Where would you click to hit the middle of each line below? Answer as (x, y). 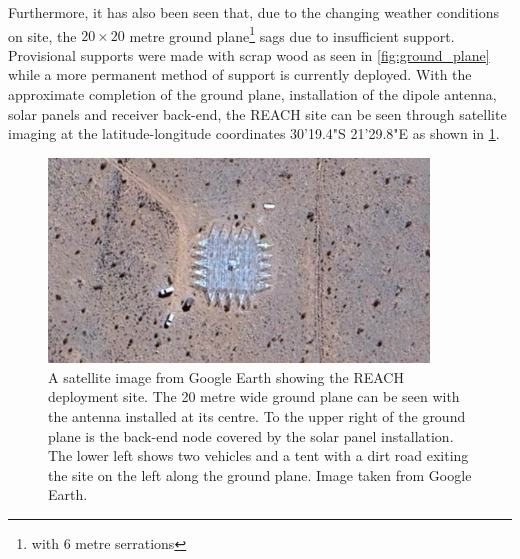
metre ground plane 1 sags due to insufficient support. (292, 34)
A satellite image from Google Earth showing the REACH (226, 376)
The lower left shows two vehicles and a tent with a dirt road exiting (258, 455)
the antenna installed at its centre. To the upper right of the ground (257, 415)
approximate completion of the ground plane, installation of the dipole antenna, (252, 94)
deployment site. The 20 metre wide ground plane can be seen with (254, 396)
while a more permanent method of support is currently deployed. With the (240, 74)
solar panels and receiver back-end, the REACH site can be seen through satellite (257, 113)
